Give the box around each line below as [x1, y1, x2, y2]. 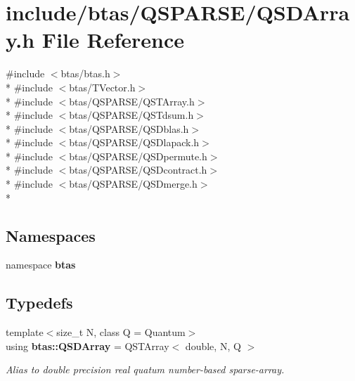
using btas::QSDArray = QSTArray [6, 338, 169, 353]
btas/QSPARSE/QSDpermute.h [69, 148, 207, 163]
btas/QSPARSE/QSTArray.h [69, 93, 195, 108]
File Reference [41, 25, 184, 54]
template [6, 325, 44, 340]
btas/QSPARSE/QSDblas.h [69, 121, 189, 136]
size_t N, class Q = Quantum [56, 325, 186, 340]
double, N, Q [185, 338, 241, 353]
